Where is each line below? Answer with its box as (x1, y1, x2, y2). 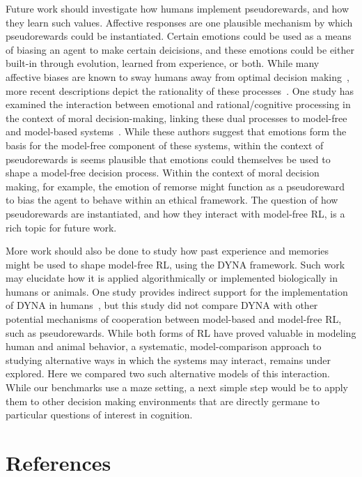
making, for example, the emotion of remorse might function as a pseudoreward (6, 179, 345, 193)
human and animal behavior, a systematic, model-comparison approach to (6, 339, 322, 354)
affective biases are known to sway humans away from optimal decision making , (6, 69, 349, 84)
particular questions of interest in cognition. (6, 407, 193, 422)
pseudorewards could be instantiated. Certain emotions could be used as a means (6, 29, 352, 43)
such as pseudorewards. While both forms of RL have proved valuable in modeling (6, 325, 356, 340)
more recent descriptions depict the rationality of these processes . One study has (6, 83, 354, 98)
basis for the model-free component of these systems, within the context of (6, 137, 324, 152)
